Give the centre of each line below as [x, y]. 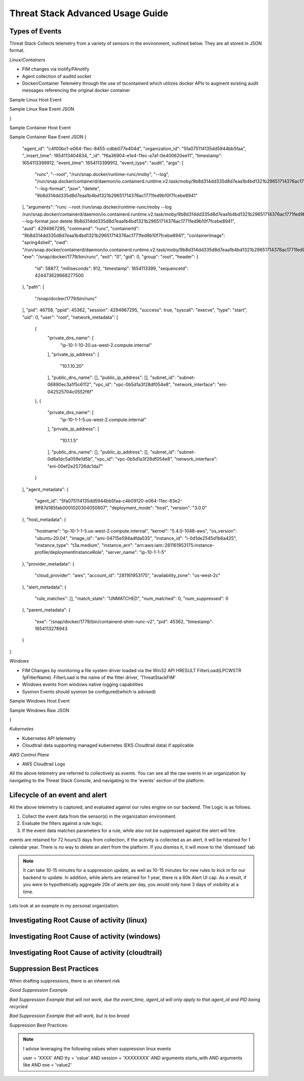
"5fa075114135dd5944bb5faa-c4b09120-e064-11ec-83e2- [121, 501]
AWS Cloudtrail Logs [44, 764]
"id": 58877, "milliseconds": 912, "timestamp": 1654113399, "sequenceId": [111, 268]
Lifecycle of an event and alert [58, 795]
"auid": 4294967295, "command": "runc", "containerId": [81, 228]
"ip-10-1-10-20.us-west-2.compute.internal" [106, 345]
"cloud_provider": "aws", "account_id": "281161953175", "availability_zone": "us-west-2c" [127, 575]
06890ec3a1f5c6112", [70, 385]
